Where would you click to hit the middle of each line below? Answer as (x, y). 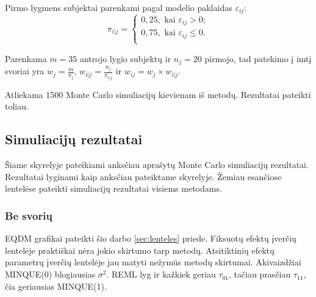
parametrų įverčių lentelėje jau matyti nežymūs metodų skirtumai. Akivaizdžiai (153, 262)
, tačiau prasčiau (260, 274)
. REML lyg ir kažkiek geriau (161, 274)
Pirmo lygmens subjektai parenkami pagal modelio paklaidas (119, 7)
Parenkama (26, 58)
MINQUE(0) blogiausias (50, 274)
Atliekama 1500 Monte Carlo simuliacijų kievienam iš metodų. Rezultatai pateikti (158, 94)
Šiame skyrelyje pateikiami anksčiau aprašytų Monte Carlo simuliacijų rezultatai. (157, 165)
